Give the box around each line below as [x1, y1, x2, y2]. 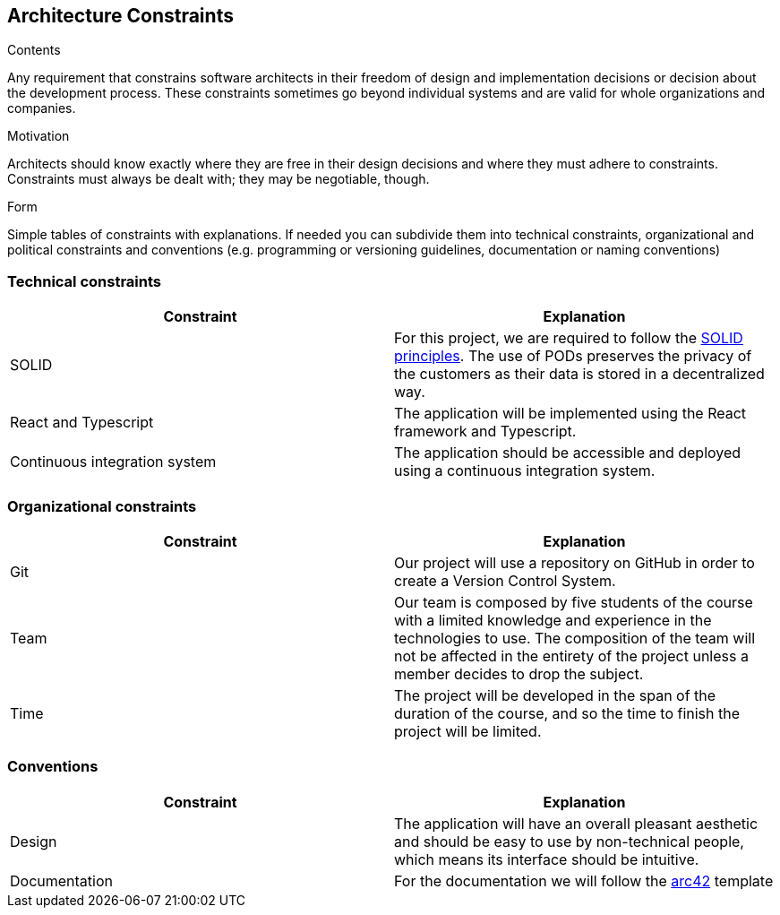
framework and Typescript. [394, 422, 577, 441]
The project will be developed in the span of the [394, 686, 716, 704]
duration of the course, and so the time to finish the [394, 704, 741, 722]
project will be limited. [394, 721, 542, 740]
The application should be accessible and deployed [394, 444, 741, 462]
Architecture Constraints [7, 4, 234, 27]
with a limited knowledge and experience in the [394, 610, 712, 629]
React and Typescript [10, 413, 154, 432]
